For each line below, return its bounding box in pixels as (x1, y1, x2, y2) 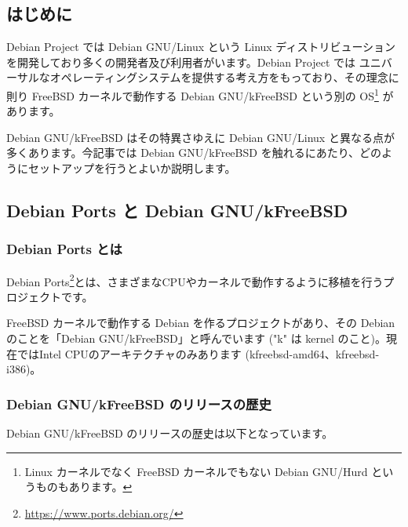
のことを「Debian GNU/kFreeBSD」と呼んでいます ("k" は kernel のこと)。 (6, 330, 387, 347)
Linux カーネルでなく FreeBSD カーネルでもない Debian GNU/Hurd (24, 463, 368, 479)
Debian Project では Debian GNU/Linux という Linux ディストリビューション (6, 38, 396, 55)
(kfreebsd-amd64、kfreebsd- (245, 345, 380, 362)
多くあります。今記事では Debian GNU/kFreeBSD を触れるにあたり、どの (6, 144, 382, 161)
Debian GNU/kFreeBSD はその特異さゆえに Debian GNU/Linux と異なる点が (6, 129, 395, 145)
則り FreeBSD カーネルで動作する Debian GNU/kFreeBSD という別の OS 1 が (6, 85, 394, 104)
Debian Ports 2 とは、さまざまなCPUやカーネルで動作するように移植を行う (6, 271, 384, 289)
